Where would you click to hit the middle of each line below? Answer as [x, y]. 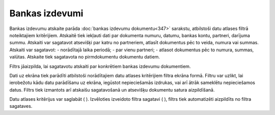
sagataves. [21, 106]
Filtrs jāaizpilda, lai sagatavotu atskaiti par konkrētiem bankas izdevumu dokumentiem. [100, 66]
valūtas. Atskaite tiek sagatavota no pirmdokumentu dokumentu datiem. [85, 57]
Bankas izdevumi [46, 13]
